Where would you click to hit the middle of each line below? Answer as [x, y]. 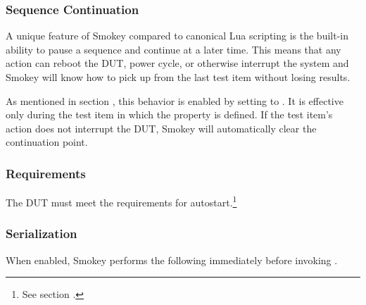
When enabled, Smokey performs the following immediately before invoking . [172, 260]
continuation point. [47, 142]
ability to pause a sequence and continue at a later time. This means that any [173, 49]
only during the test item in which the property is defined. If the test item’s [169, 114]
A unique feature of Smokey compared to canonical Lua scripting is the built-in [177, 36]
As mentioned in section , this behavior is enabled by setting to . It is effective [175, 100]
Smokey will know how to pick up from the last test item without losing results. [178, 77]
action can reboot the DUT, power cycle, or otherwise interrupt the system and [177, 63]
